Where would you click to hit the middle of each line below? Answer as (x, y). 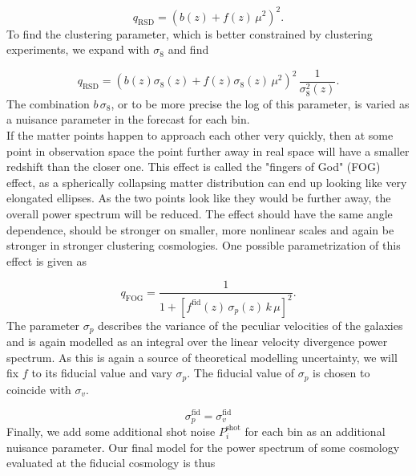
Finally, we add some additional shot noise (111, 431)
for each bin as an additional (315, 431)
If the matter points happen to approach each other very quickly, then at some (200, 135)
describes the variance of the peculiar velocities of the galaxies (250, 325)
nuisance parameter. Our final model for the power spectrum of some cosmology (203, 447)
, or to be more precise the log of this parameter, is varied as (260, 103)
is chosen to (341, 373)
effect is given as (47, 260)
